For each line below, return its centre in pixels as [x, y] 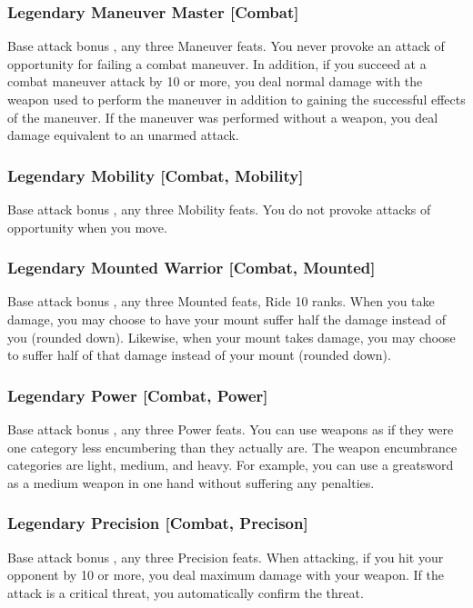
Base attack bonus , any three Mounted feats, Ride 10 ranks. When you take [221, 301]
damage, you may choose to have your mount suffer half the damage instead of [227, 319]
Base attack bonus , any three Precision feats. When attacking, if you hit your [226, 557]
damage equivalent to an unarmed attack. [123, 135]
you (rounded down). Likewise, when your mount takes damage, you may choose [231, 337]
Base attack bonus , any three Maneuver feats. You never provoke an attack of [226, 46]
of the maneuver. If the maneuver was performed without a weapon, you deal [223, 117]
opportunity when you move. [87, 227]
